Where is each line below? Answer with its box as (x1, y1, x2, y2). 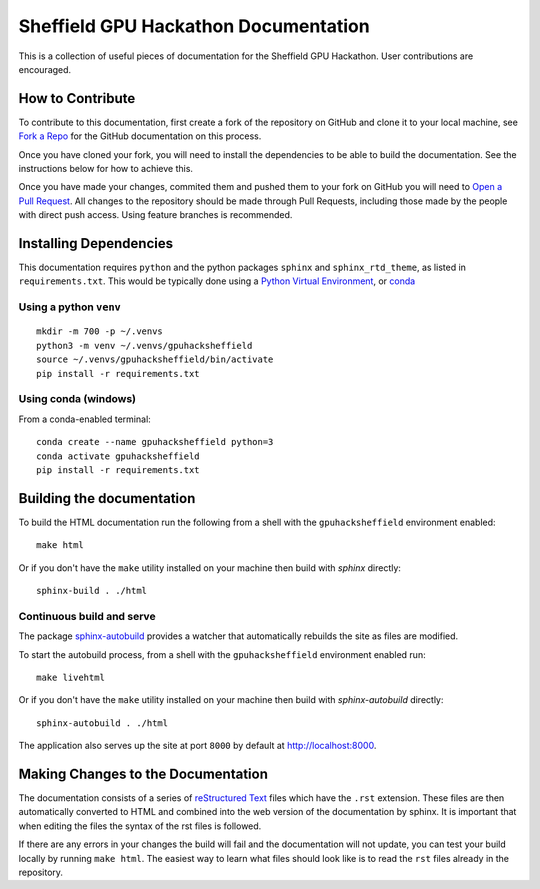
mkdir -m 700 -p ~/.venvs (36, 326, 164, 337)
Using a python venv (18, 300, 122, 314)
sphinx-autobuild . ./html (36, 717, 169, 729)
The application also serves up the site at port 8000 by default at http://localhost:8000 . (18, 740, 377, 752)
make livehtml (36, 671, 105, 683)
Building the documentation (18, 490, 196, 507)
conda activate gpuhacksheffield (36, 450, 200, 462)
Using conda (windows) (18, 392, 137, 406)
